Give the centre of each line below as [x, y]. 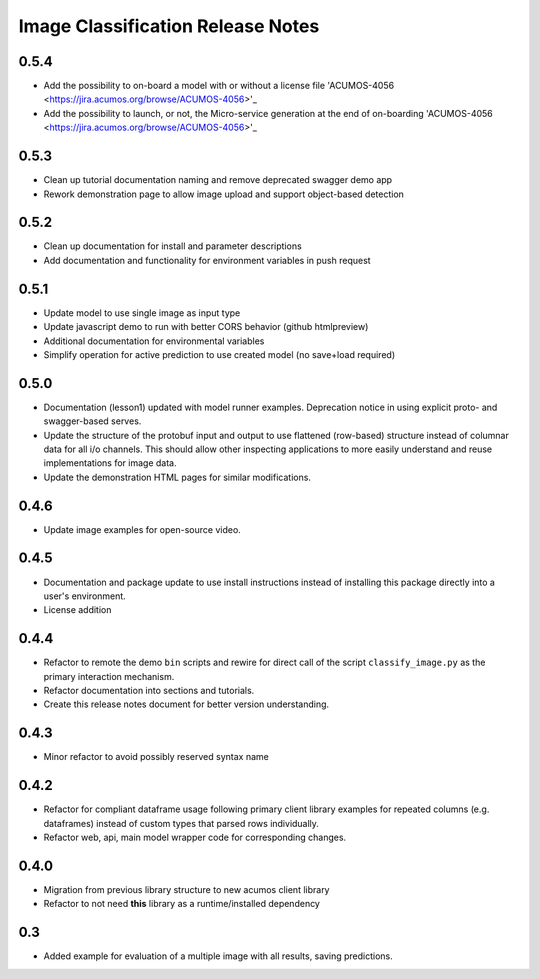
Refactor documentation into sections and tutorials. [149, 691]
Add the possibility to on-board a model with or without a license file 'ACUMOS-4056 [219, 86]
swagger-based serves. [92, 421]
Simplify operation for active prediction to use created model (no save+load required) [219, 354]
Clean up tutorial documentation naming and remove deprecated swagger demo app [218, 180]
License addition [77, 610]
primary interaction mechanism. [109, 676]
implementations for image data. [110, 463]
